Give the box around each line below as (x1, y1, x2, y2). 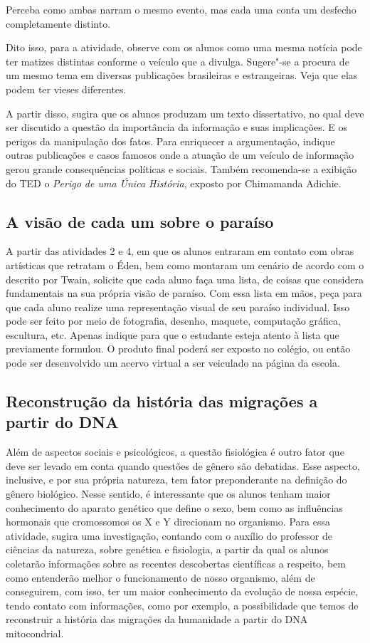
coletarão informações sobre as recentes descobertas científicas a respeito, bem (6, 556, 346, 571)
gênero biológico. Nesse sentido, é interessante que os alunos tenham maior (6, 486, 331, 501)
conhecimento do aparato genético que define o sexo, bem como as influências (6, 500, 343, 515)
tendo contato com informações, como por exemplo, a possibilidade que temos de (6, 597, 359, 612)
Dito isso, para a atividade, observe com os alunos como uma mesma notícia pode (6, 40, 362, 55)
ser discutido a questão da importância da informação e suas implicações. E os (6, 120, 347, 135)
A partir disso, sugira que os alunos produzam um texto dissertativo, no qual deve (6, 105, 364, 120)
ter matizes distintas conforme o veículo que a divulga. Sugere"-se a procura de (6, 53, 349, 68)
